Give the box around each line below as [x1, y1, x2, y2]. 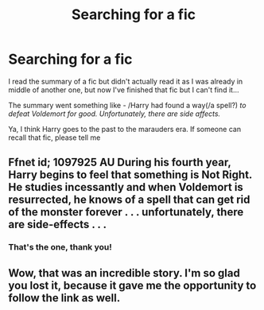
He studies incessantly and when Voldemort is [8, 180, 244, 194]
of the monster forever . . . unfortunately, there [8, 205, 244, 219]
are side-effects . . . [8, 218, 107, 231]
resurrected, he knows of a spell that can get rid [8, 193, 250, 207]
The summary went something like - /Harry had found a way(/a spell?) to [8, 100, 247, 110]
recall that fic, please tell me [8, 133, 101, 142]
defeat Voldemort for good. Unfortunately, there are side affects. [8, 109, 221, 118]
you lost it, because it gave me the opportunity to [8, 278, 257, 292]
